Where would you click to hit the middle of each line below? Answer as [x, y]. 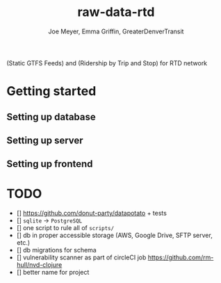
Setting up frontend [50, 164]
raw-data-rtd [116, 12]
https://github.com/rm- [181, 257]
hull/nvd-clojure [39, 265]
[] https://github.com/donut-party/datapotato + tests [92, 213]
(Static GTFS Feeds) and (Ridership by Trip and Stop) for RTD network [107, 63]
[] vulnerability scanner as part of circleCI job [81, 257]
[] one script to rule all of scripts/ [65, 228]
